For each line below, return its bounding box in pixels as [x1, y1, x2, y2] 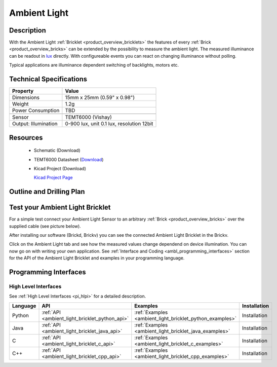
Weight [12, 101, 29, 108]
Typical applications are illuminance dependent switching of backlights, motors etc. [9, 62, 179, 68]
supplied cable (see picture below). [9, 223, 81, 229]
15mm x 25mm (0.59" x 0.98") [65, 94, 135, 101]
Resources [9, 133, 43, 142]
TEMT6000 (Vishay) [65, 114, 112, 121]
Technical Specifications [9, 75, 87, 83]
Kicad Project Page [34, 175, 73, 181]
